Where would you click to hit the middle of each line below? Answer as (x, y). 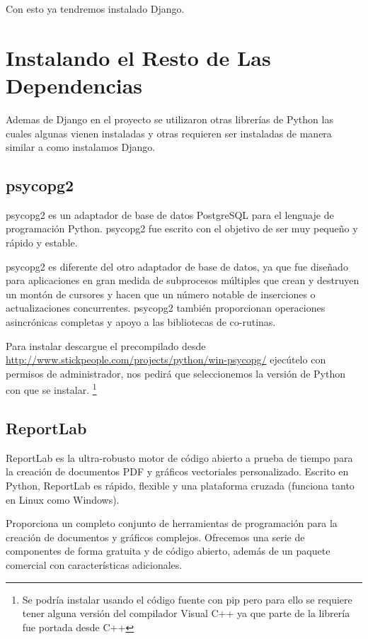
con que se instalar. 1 (51, 389)
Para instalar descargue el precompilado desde (106, 345)
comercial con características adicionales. (94, 565)
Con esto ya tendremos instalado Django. (95, 9)
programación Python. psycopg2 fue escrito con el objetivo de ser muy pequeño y (182, 228)
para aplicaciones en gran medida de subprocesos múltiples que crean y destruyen (183, 280)
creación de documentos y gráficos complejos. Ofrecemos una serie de (155, 537)
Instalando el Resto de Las (138, 57)
